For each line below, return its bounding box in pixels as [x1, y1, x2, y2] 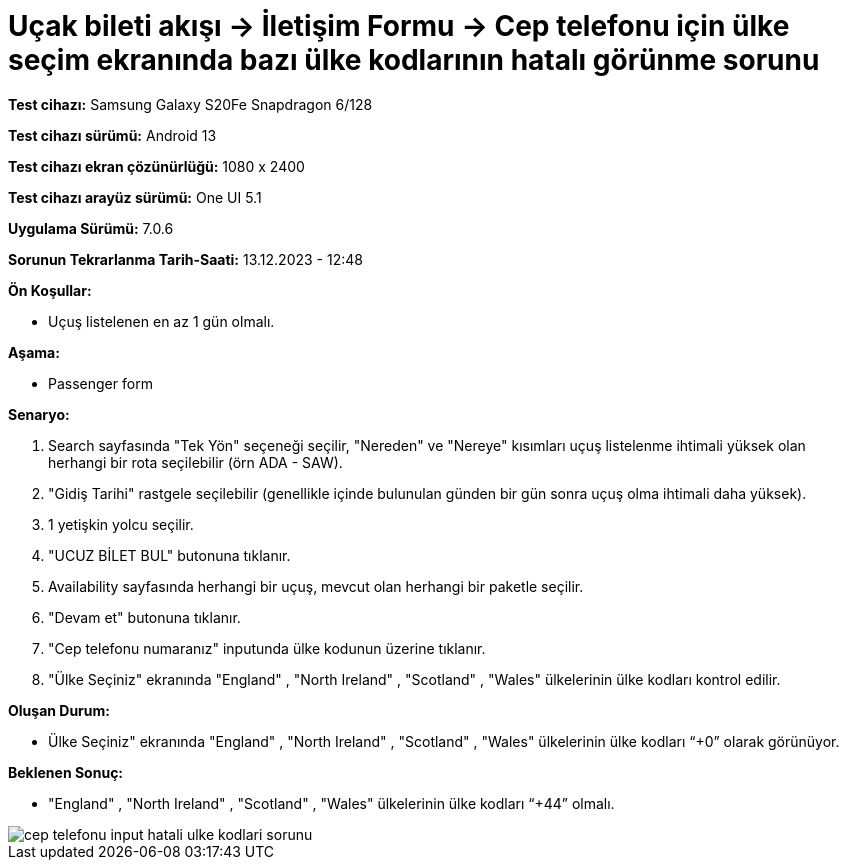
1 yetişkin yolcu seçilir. [48, 515, 194, 533]
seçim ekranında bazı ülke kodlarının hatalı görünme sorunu [8, 43, 820, 77]
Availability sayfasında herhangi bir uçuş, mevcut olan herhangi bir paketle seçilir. [48, 577, 584, 595]
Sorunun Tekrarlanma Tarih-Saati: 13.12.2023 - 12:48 [8, 250, 363, 268]
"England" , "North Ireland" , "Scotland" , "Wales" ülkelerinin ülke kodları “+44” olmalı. [48, 794, 615, 812]
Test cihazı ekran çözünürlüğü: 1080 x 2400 [8, 157, 305, 175]
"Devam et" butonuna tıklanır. [48, 608, 241, 626]
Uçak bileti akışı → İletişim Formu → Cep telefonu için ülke [8, 9, 790, 43]
